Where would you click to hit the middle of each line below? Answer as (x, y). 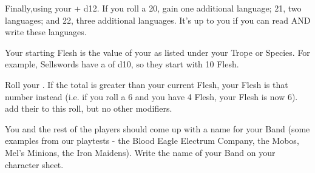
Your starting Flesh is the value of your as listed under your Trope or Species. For (157, 52)
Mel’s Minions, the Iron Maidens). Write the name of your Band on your (140, 152)
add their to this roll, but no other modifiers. (89, 108)
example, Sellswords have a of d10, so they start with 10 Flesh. (122, 64)
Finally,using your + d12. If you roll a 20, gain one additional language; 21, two (153, 8)
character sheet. (34, 164)
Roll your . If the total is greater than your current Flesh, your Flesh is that (147, 84)
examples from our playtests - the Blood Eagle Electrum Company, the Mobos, (152, 141)
